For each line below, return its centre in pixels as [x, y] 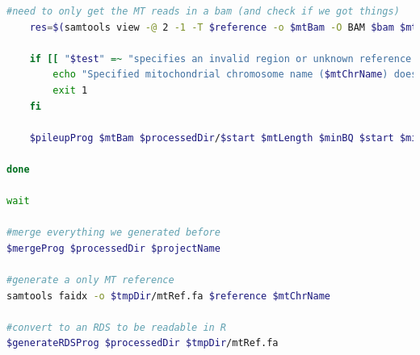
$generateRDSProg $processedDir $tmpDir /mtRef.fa [143, 343]
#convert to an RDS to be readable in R [117, 327]
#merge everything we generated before [113, 233]
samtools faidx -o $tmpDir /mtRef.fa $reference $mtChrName [168, 296]
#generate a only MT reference [90, 280]
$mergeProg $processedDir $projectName [113, 248]
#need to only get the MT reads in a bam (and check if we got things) [203, 11]
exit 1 [70, 90]
